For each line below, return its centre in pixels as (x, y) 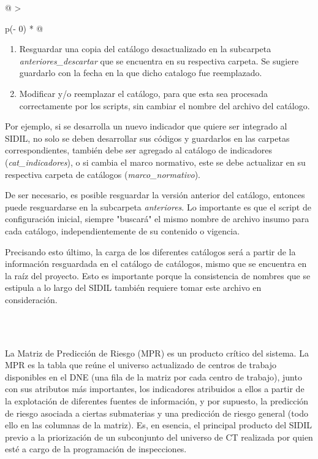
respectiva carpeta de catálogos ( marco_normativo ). (103, 174)
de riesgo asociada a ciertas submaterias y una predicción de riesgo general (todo (157, 413)
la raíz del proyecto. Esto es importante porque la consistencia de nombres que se (158, 275)
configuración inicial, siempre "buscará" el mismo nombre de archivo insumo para (157, 219)
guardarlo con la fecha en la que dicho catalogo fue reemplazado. (141, 73)
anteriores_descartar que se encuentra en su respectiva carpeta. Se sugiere (159, 60)
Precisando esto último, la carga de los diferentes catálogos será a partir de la (150, 251)
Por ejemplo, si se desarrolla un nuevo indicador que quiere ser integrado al (146, 126)
